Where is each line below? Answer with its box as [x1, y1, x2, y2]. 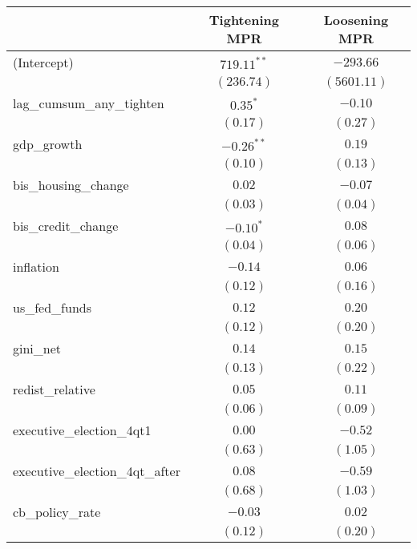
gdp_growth [13, 135, 83, 153]
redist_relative [13, 380, 95, 398]
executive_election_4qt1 [13, 421, 152, 439]
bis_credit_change [13, 216, 119, 235]
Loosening [323, 10, 389, 29]
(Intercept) [13, 53, 74, 71]
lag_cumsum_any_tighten [13, 94, 164, 112]
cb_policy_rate [13, 503, 101, 521]
